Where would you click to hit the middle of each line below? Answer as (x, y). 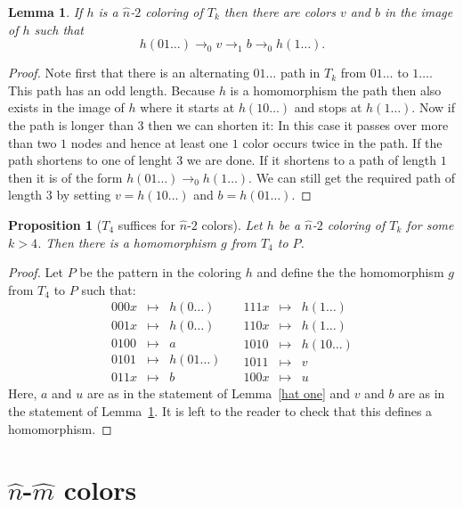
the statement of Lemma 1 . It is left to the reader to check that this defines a (220, 411)
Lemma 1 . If (45, 12)
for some (430, 224)
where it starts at (187, 107)
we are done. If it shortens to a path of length (312, 160)
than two (32, 142)
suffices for (147, 224)
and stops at (328, 107)
